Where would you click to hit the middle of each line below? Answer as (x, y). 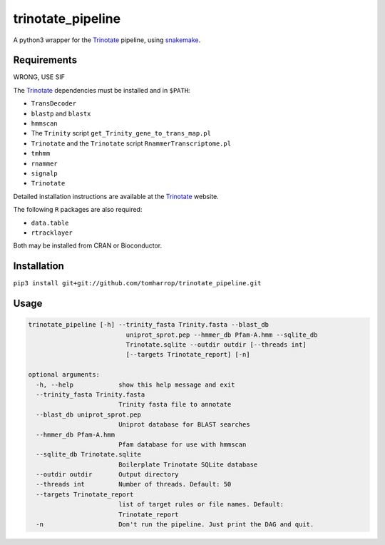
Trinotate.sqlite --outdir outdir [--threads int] (216, 345)
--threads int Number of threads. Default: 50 (134, 484)
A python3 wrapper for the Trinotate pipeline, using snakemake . (107, 40)
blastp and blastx (61, 113)
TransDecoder (54, 104)
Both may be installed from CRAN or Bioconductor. (88, 245)
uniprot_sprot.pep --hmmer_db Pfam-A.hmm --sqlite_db (222, 335)
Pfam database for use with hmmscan (182, 444)
